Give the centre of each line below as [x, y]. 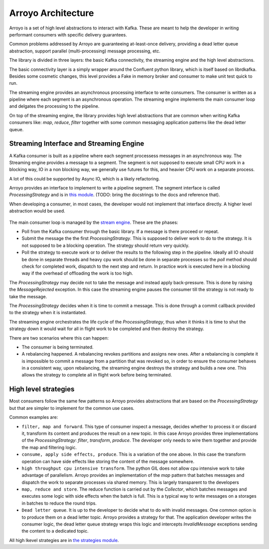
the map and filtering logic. [49, 447]
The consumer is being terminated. [58, 347]
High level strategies [42, 389]
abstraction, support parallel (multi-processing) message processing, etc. [85, 51]
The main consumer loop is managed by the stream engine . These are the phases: [94, 222]
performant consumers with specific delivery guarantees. [68, 34]
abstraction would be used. [37, 211]
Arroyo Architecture [52, 13]
